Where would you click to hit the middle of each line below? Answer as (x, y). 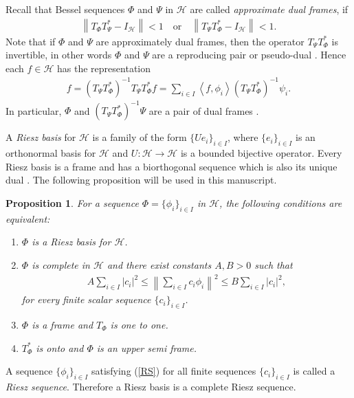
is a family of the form (140, 137)
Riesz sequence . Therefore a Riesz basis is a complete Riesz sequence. (151, 386)
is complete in (61, 265)
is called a (314, 371)
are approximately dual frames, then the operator (200, 41)
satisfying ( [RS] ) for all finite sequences (174, 371)
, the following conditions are (281, 203)
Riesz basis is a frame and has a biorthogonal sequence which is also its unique (172, 166)
